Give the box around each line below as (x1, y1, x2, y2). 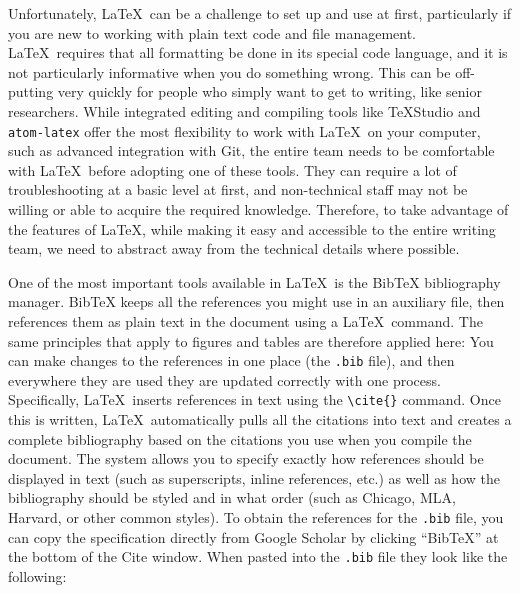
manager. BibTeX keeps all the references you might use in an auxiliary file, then (8, 291, 505, 312)
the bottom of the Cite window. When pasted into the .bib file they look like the (8, 546, 508, 567)
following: (8, 565, 67, 586)
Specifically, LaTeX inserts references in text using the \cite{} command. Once (8, 389, 501, 410)
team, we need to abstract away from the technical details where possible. (8, 238, 460, 259)
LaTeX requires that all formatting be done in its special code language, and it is (8, 42, 508, 63)
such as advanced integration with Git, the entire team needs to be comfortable (8, 140, 495, 161)
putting (8, 81, 54, 102)
